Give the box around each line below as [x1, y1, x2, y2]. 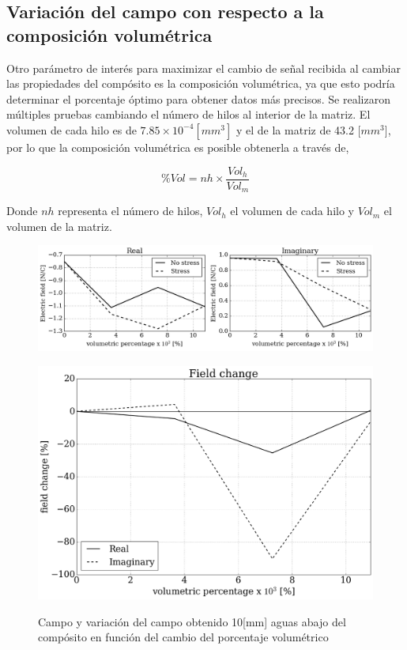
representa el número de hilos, [58, 202, 203, 219]
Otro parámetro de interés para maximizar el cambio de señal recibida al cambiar [6, 59, 401, 76]
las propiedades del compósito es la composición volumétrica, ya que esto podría [6, 75, 395, 92]
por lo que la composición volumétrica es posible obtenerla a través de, [6, 138, 349, 155]
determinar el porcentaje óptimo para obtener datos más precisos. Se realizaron [6, 90, 390, 107]
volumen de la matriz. [6, 217, 112, 234]
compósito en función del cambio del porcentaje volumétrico [38, 629, 329, 645]
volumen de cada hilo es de [6, 121, 137, 138]
